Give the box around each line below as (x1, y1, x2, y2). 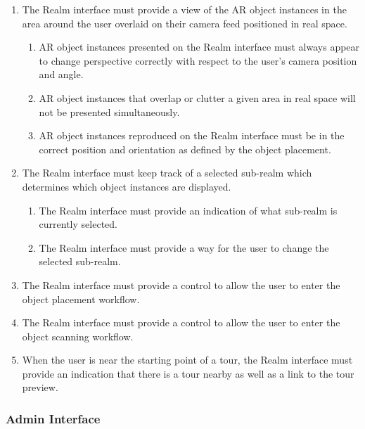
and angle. (39, 67, 84, 82)
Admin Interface (6, 409, 101, 427)
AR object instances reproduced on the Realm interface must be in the (39, 128, 345, 143)
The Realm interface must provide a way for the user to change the (39, 240, 329, 255)
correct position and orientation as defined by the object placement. (39, 141, 331, 156)
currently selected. (39, 217, 117, 231)
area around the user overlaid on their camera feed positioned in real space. (22, 15, 347, 30)
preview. (22, 380, 58, 395)
